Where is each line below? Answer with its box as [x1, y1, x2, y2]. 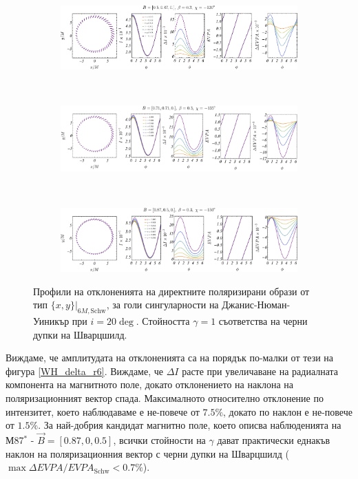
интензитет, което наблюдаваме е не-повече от [6, 404, 200, 418]
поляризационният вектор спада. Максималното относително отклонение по [6, 390, 324, 405]
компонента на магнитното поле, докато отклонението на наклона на [6, 377, 294, 392]
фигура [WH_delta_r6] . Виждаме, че [6, 363, 163, 378]
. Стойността [136, 313, 190, 328]
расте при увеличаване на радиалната [182, 363, 339, 378]
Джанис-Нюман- [222, 297, 291, 312]
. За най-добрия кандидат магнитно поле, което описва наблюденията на [38, 418, 341, 432]
